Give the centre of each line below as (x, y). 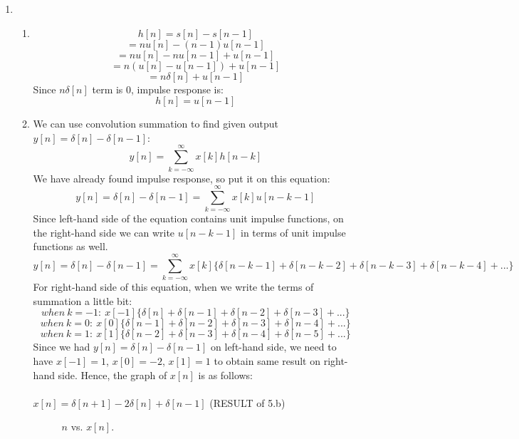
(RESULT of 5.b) (247, 402)
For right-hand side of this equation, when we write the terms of (173, 287)
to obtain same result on (267, 360)
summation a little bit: (83, 300)
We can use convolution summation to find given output (156, 124)
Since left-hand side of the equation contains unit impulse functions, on (188, 218)
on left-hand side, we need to (274, 347)
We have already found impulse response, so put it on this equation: (182, 178)
